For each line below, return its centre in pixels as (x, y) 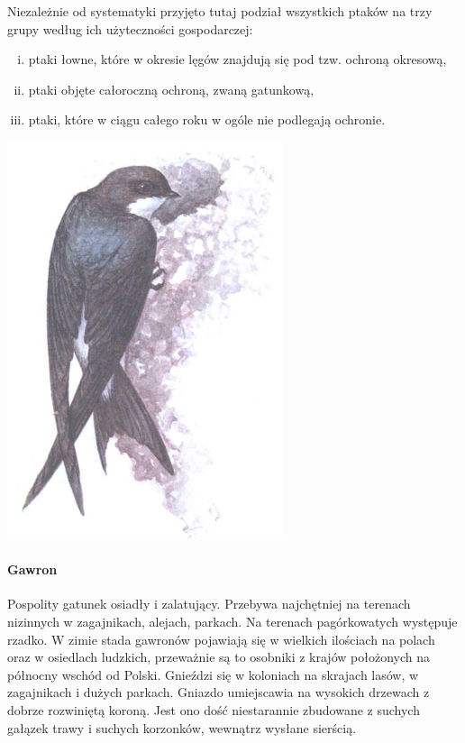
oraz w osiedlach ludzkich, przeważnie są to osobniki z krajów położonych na (219, 657)
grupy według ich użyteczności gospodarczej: (130, 28)
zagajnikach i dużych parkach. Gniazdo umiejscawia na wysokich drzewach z (219, 692)
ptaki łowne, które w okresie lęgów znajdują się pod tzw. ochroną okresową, (237, 59)
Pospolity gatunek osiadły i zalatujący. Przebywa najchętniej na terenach (209, 604)
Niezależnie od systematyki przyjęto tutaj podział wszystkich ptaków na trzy (220, 11)
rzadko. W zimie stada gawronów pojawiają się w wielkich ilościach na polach (221, 639)
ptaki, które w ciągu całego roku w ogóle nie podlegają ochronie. (207, 119)
